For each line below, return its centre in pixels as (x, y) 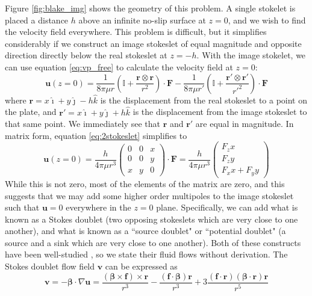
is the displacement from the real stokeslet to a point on (204, 100)
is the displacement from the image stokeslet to (220, 112)
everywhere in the (98, 207)
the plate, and (31, 112)
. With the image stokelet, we (251, 55)
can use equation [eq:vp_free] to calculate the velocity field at (119, 66)
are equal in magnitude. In (245, 124)
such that (22, 207)
